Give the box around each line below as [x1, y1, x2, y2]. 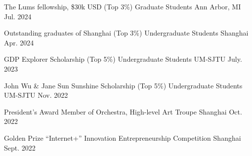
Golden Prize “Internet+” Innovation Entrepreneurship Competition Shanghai [4, 132, 241, 143]
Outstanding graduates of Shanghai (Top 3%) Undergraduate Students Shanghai [4, 28, 249, 38]
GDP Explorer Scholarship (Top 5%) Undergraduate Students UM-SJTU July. [4, 54, 242, 64]
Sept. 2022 [4, 142, 36, 153]
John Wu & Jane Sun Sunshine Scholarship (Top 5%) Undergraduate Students [4, 80, 243, 90]
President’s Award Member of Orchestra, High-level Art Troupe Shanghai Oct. [4, 106, 242, 117]
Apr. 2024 [4, 37, 34, 47]
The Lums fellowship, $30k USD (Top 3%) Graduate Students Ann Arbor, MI [4, 1, 241, 11]
